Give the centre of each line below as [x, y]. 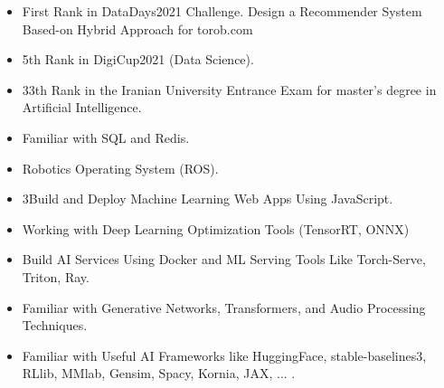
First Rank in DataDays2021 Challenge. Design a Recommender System [222, 11]
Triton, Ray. [56, 276]
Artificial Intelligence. [82, 107]
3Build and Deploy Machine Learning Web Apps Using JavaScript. [208, 199]
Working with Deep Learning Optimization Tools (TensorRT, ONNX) [216, 228]
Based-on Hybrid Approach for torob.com [137, 28]
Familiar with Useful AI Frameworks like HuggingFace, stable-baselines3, [224, 355]
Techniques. [55, 325]
